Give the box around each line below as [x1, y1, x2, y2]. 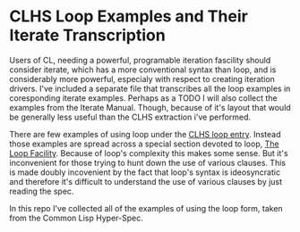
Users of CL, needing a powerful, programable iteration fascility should [9, 54, 271, 65]
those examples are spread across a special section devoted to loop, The [9, 138, 279, 149]
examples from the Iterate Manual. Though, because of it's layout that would [9, 102, 291, 112]
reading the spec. [9, 186, 74, 196]
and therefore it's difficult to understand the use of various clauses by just [9, 176, 283, 186]
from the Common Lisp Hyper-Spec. [9, 212, 143, 223]
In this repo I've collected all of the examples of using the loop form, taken [9, 203, 284, 213]
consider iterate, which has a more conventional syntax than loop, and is [9, 64, 277, 75]
